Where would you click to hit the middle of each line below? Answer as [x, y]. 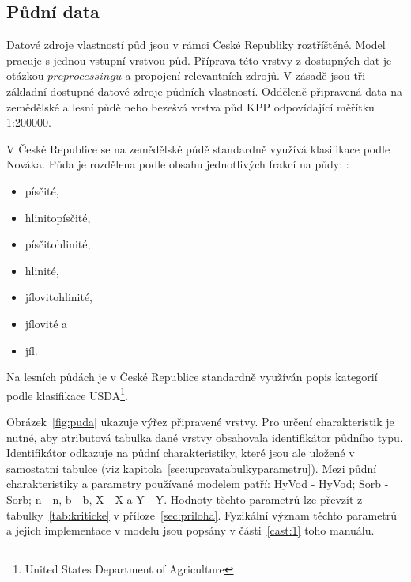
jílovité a [46, 323]
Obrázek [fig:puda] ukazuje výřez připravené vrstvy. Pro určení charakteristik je [200, 421]
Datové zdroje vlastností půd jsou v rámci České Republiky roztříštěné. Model [196, 45]
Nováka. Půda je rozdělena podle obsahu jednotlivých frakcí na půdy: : [178, 164]
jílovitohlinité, [59, 297]
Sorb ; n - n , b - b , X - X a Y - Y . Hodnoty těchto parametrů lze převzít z [185, 499]
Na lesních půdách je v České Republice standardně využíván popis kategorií [192, 377]
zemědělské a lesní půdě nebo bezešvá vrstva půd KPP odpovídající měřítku [190, 106]
